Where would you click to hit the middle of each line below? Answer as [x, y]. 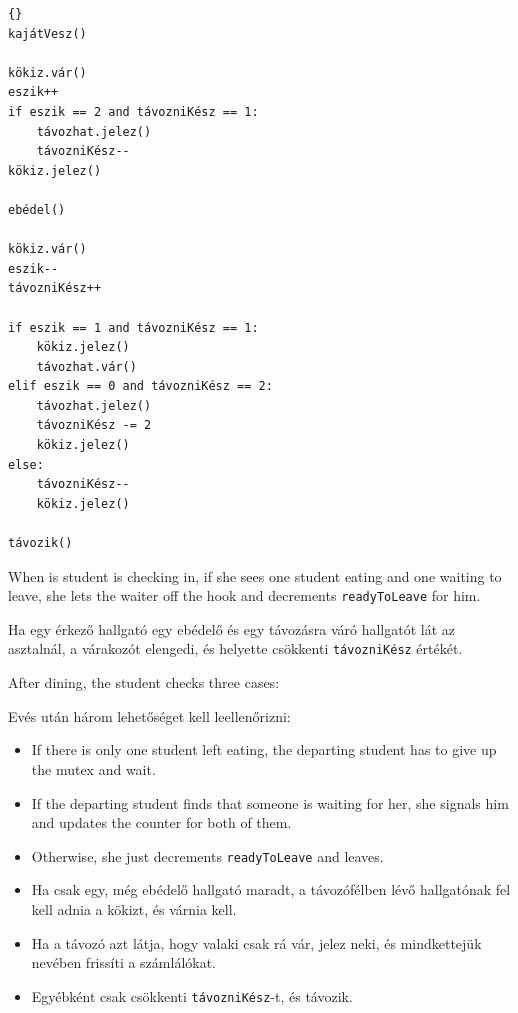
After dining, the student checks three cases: [144, 682]
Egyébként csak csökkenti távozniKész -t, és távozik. [192, 995]
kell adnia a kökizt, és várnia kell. [134, 908]
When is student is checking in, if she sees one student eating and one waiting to [255, 575]
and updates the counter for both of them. [161, 822]
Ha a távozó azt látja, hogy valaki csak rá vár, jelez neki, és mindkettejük [256, 942]
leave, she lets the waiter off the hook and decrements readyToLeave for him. [244, 595]
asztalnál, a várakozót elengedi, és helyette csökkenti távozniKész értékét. [235, 648]
